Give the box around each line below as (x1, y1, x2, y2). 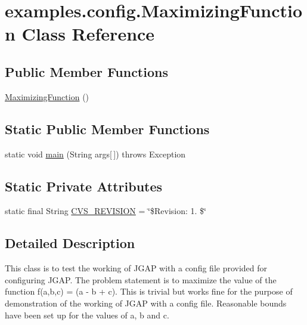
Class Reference (21, 21, 155, 46)
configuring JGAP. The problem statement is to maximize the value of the (5, 273, 277, 286)
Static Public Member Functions (5, 119, 210, 138)
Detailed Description (5, 234, 135, 252)
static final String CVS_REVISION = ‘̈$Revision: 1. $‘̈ (5, 205, 206, 217)
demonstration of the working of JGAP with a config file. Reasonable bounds (5, 296, 287, 309)
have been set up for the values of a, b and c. (5, 308, 169, 321)
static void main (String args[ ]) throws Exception (5, 147, 186, 160)
